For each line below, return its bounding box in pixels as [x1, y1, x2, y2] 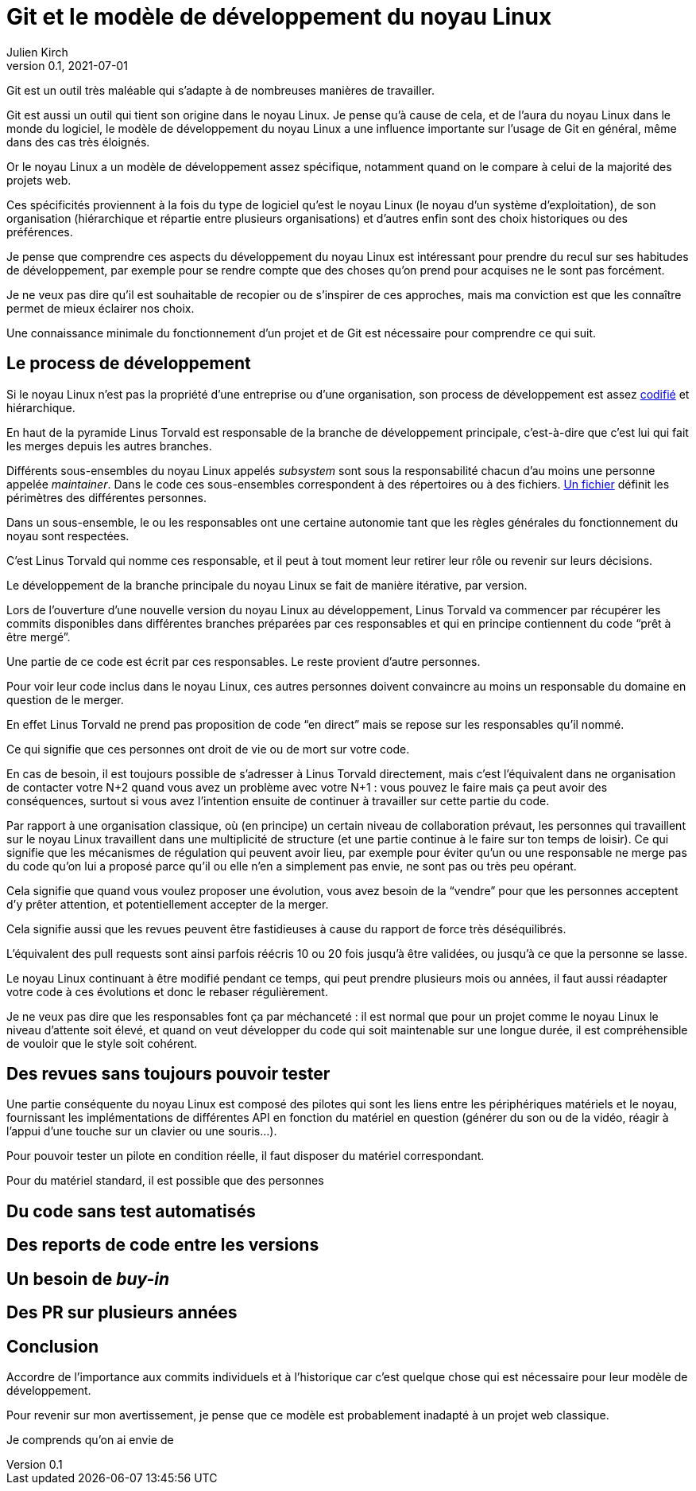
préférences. [6, 224, 73, 239]
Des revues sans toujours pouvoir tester [6, 1064, 331, 1084]
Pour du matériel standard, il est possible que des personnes [6, 1174, 324, 1188]
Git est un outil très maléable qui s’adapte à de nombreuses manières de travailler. [6, 83, 435, 97]
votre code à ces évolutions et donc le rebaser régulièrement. [6, 984, 328, 999]
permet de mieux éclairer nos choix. [6, 301, 195, 315]
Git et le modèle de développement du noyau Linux [6, 3, 552, 30]
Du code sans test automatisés [6, 1201, 256, 1221]
